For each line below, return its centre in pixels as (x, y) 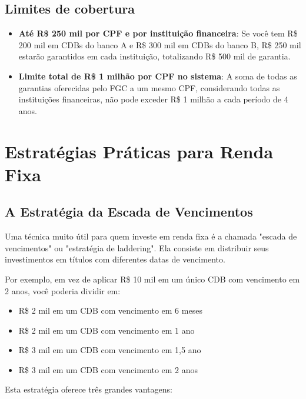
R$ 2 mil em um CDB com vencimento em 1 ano (107, 330)
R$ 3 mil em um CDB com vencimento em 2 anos (108, 369)
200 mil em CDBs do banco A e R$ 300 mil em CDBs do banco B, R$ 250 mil (160, 44)
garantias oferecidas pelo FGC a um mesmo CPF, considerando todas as (149, 87)
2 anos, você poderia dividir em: (63, 290)
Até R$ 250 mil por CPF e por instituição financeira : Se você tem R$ (158, 33)
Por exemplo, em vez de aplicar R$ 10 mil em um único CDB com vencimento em (152, 279)
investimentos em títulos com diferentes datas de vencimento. (115, 259)
